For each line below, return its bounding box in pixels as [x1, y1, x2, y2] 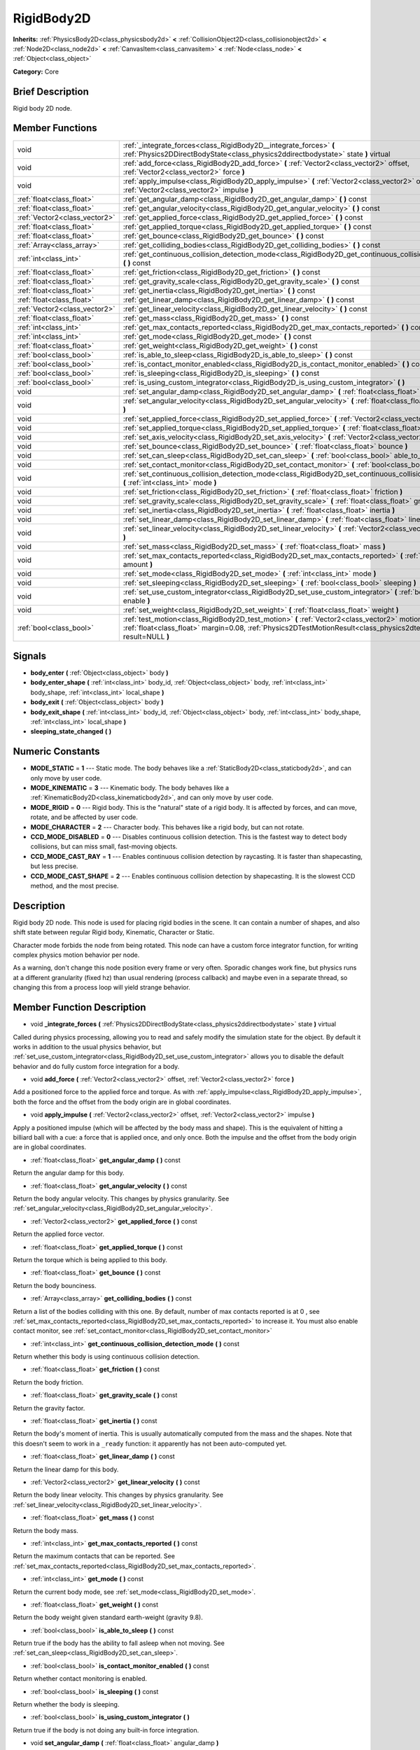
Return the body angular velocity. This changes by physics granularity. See [13, 1194, 230, 1203]
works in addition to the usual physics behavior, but [13, 1042, 162, 1051]
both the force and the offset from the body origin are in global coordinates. [13, 1098, 231, 1106]
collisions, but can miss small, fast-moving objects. [30, 842, 178, 850]
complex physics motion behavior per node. [13, 951, 140, 959]
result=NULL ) [122, 631, 170, 641]
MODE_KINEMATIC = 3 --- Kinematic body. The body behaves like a [30, 784, 230, 792]
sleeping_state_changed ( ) [30, 727, 112, 736]
